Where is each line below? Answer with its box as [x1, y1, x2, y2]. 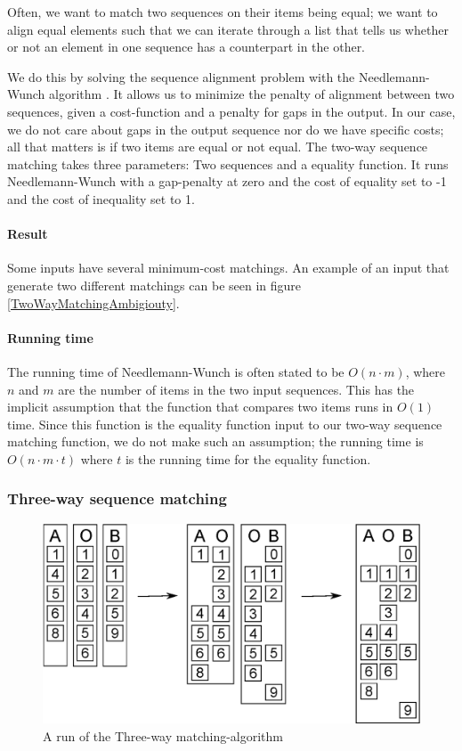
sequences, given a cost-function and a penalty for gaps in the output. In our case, [7, 102, 456, 120]
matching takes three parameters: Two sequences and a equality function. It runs [7, 154, 449, 173]
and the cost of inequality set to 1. [7, 189, 195, 208]
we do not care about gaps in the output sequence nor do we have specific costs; [7, 119, 444, 138]
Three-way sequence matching [7, 487, 227, 510]
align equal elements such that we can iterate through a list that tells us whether [7, 20, 449, 38]
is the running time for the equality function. [125, 449, 371, 468]
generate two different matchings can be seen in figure [7, 275, 302, 294]
